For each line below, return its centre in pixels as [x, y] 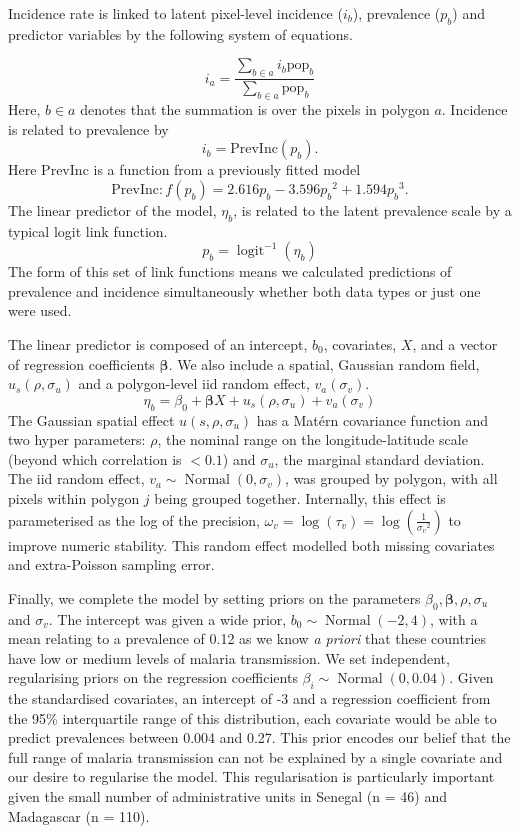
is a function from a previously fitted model [227, 169]
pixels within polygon [74, 497]
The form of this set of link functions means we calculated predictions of [230, 271]
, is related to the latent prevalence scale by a [372, 209]
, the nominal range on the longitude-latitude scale [312, 439]
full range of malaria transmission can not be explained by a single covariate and [255, 756]
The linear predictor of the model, [112, 209]
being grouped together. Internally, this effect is [300, 497]
